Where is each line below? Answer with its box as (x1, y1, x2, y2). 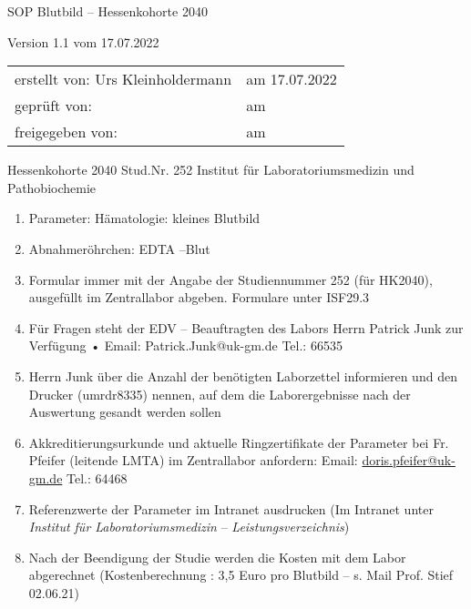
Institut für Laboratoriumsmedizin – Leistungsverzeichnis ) (28, 517, 350, 536)
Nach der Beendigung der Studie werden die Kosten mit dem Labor (28, 547, 406, 566)
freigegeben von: (15, 121, 118, 143)
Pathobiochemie (7, 178, 97, 197)
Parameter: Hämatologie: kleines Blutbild (28, 208, 261, 228)
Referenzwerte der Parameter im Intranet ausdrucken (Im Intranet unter (28, 499, 434, 518)
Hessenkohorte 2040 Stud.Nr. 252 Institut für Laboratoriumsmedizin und (7, 160, 415, 179)
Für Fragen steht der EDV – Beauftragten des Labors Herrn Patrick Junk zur (28, 318, 464, 337)
